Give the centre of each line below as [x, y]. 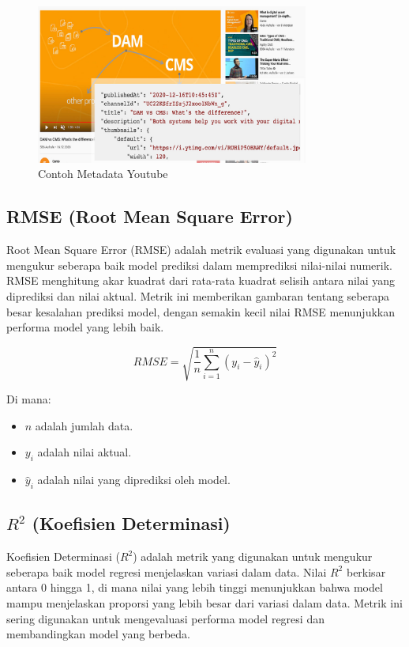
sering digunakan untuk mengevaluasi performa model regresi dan [165, 618]
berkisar [366, 571]
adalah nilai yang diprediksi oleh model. [134, 480]
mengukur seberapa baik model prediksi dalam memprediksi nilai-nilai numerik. [199, 265]
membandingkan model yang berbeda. [99, 634]
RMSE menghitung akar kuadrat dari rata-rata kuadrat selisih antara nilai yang [201, 280]
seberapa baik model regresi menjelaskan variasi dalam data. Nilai [167, 571]
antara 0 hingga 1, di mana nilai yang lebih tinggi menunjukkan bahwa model [195, 587]
